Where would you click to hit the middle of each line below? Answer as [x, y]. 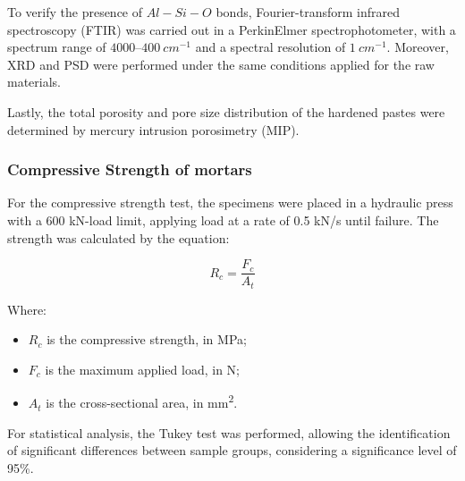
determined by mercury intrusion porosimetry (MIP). [153, 129]
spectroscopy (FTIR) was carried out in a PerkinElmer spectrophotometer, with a [232, 29]
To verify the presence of [75, 12]
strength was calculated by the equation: [118, 237]
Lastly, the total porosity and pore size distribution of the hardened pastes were [226, 111]
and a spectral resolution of [271, 47]
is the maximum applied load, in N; [142, 369]
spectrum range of [57, 47]
